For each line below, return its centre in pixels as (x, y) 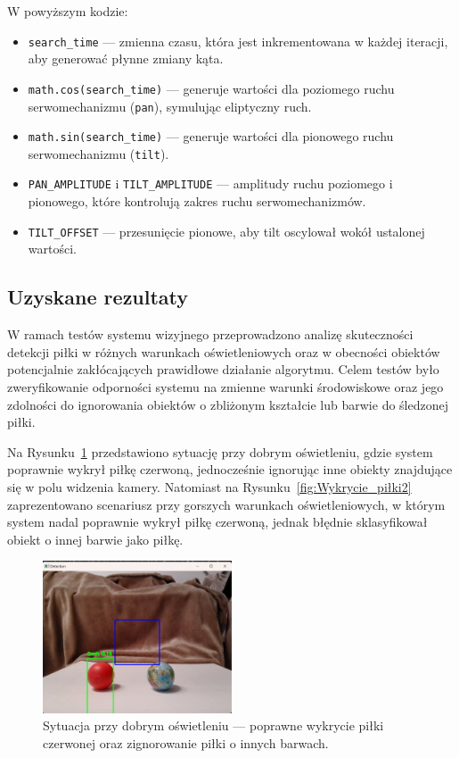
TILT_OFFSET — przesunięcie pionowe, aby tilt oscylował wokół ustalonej (226, 231)
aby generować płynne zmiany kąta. (126, 58)
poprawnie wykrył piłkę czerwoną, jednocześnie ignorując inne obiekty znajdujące (230, 469)
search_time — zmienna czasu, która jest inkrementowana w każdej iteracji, (238, 41)
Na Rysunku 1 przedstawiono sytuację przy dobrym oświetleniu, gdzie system (220, 451)
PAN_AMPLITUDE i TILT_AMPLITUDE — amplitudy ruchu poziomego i (210, 183)
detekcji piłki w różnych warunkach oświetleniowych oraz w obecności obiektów (224, 351)
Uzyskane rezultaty (98, 297)
